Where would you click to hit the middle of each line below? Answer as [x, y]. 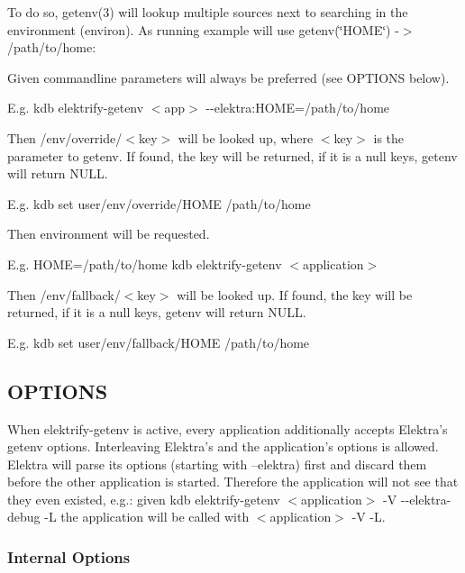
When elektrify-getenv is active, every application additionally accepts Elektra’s [228, 428]
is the [389, 137]
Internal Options [69, 557]
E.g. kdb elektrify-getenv [76, 108]
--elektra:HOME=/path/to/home [298, 108]
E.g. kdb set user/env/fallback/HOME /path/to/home [159, 342]
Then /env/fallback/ [64, 294]
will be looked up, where [246, 137]
